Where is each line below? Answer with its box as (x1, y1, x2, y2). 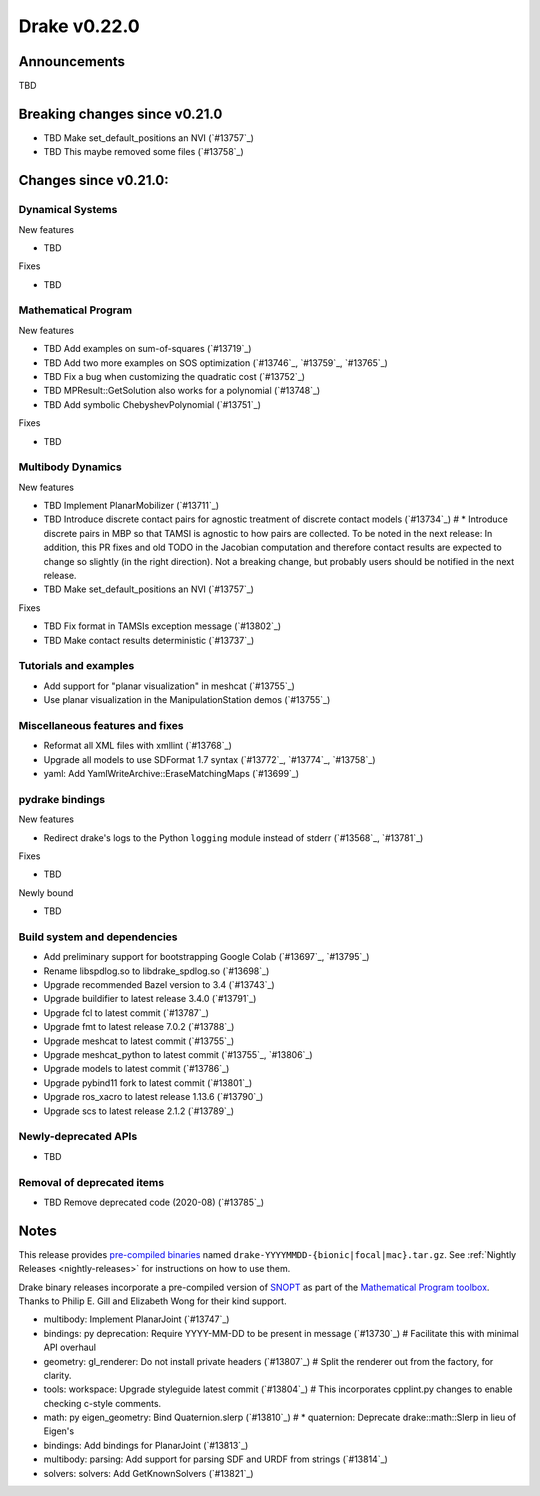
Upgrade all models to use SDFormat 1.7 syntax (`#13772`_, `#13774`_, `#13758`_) (43, 753, 376, 765)
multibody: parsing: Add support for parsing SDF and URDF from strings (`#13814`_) (43, 1453, 389, 1465)
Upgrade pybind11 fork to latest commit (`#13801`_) (43, 1076, 253, 1089)
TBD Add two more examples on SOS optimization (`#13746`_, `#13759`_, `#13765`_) (43, 356, 389, 369)
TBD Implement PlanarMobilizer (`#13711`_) (43, 500, 220, 512)
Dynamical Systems (18, 203, 118, 217)
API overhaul (43, 1341, 97, 1354)
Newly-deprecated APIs (18, 1130, 138, 1144)
